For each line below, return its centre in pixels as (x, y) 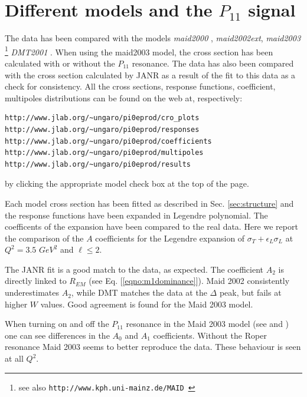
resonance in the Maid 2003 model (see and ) (208, 324)
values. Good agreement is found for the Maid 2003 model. (147, 304)
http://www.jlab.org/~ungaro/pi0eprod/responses (102, 129)
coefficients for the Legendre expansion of (170, 238)
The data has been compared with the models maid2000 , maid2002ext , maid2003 (153, 38)
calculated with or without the (60, 63)
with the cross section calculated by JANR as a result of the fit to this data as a (150, 75)
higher (16, 304)
